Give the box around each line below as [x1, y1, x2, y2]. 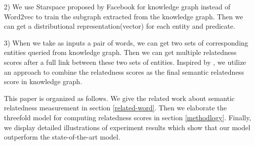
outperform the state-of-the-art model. [4, 132, 121, 142]
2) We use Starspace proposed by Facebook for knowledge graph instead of [4, 1, 231, 11]
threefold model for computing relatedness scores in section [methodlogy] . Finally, [4, 112, 252, 122]
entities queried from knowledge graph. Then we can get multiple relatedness [4, 47, 237, 57]
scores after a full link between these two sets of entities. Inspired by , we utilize [4, 56, 246, 67]
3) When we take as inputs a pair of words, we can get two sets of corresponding [4, 37, 249, 48]
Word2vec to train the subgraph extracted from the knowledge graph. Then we [4, 11, 243, 21]
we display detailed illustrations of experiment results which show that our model [4, 122, 251, 132]
